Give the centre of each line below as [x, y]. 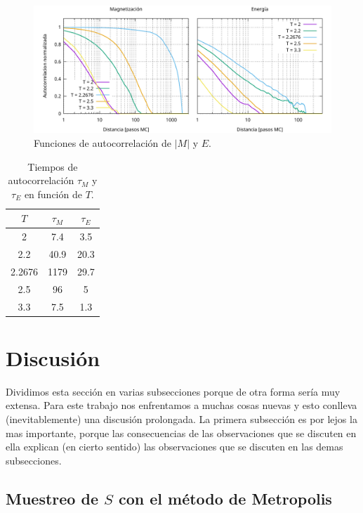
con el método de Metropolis [225, 498]
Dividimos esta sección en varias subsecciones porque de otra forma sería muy [173, 391]
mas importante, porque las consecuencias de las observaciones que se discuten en [181, 433]
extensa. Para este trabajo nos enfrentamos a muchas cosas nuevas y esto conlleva [181, 405]
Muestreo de [52, 498]
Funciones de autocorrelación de [103, 142]
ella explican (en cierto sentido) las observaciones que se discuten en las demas [174, 447]
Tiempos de [53, 166]
